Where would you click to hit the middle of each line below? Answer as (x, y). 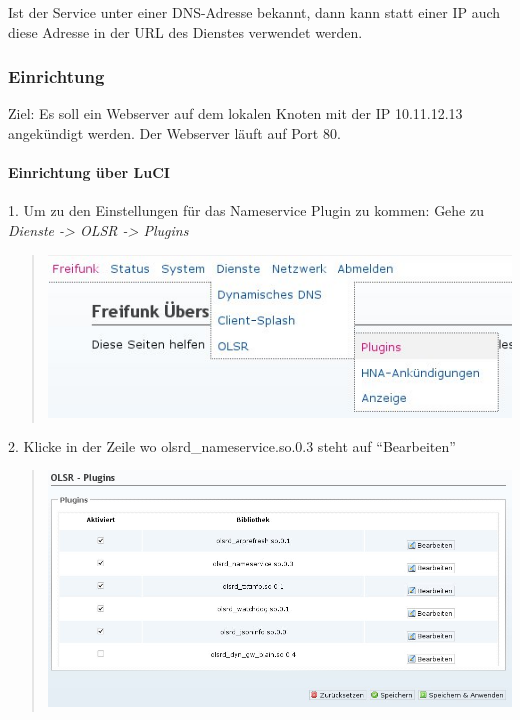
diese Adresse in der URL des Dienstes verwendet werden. (185, 31)
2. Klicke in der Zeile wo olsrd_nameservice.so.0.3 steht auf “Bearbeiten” (232, 445)
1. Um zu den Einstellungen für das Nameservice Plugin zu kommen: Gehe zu (246, 210)
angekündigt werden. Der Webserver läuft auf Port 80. (174, 133)
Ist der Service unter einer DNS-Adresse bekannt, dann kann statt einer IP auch (254, 12)
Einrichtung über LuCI (89, 172)
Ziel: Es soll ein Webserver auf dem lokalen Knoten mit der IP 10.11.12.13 (235, 113)
